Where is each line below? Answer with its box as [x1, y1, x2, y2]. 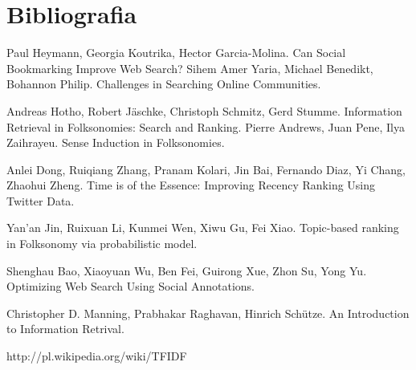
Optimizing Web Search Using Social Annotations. [6, 278, 255, 295]
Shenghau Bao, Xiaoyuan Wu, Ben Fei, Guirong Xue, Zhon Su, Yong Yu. [6, 262, 367, 279]
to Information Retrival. [6, 320, 124, 337]
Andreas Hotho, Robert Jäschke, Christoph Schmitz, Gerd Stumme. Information [6, 102, 402, 119]
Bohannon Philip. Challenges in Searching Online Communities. [6, 75, 321, 92]
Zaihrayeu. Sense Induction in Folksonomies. [6, 134, 225, 151]
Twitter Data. [6, 192, 75, 209]
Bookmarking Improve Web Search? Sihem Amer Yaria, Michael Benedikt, [6, 59, 373, 76]
